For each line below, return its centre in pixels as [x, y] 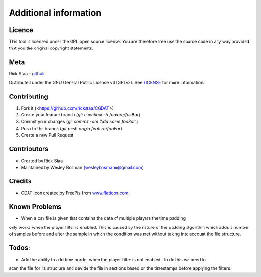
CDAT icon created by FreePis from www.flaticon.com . [75, 193]
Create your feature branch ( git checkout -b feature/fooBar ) [81, 115]
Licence [21, 30]
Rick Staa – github [27, 74]
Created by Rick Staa [42, 161]
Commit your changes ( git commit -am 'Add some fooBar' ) [80, 122]
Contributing [29, 96]
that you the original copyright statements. [51, 48]
